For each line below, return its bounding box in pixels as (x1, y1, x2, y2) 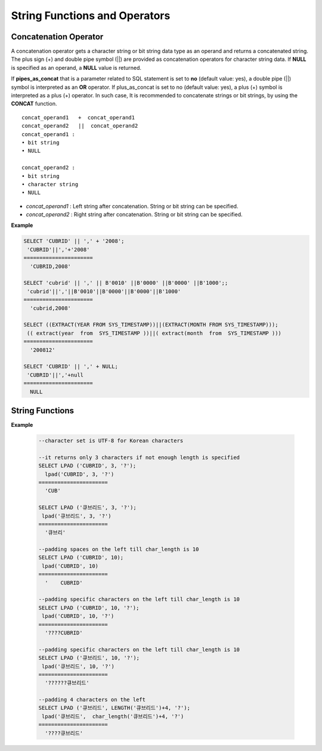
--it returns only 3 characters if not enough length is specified (38, 454, 240, 461)
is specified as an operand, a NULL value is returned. (11, 64, 142, 71)
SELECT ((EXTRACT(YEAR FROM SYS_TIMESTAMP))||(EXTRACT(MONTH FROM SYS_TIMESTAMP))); (23, 321, 278, 328)
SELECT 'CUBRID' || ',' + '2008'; (23, 238, 125, 245)
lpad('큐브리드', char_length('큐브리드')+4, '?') (42, 713, 184, 719)
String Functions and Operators (11, 9, 171, 22)
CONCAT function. (11, 100, 57, 107)
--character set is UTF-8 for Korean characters (38, 437, 184, 444)
